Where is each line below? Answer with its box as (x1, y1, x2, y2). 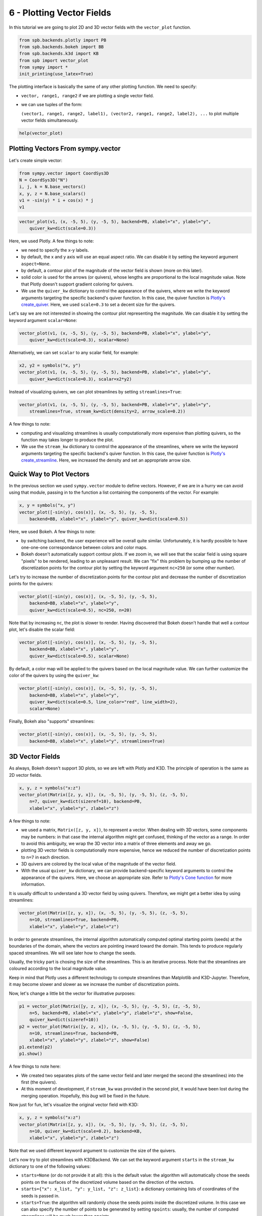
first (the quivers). (21, 1079, 57, 1085)
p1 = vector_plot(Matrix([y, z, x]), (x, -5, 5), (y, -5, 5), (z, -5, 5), (19, 1003, 201, 1009)
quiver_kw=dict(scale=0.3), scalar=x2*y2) (29, 376, 132, 382)
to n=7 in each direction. (21, 854, 70, 860)
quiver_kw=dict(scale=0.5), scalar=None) (29, 653, 130, 659)
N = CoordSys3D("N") (19, 177, 68, 182)
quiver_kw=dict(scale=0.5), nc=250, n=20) (29, 607, 132, 613)
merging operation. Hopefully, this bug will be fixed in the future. (21, 1092, 150, 1099)
